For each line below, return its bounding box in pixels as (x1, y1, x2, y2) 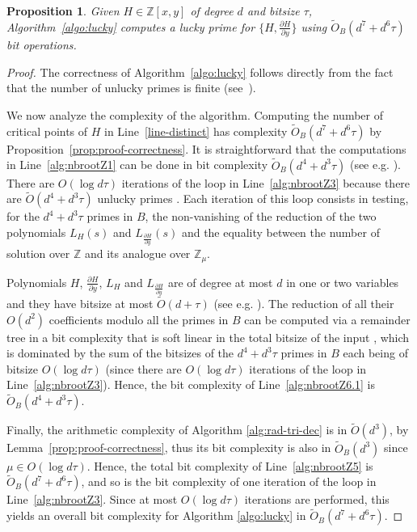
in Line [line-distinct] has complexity (104, 122, 288, 139)
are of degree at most (167, 273, 273, 290)
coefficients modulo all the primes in (48, 310, 229, 327)
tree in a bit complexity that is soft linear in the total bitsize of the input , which (6, 328, 410, 345)
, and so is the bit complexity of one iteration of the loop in (81, 473, 377, 490)
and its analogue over (84, 245, 191, 262)
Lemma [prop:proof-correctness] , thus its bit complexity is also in (6, 439, 331, 456)
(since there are (105, 360, 182, 377)
